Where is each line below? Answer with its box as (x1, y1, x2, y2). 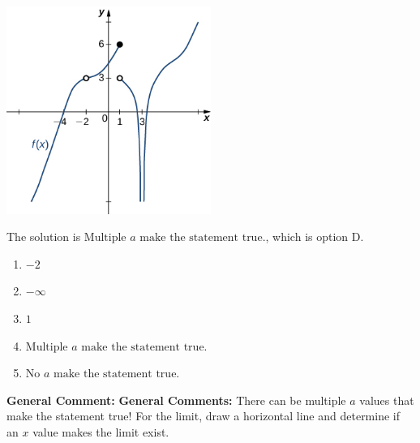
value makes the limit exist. (32, 424, 169, 441)
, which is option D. (265, 228, 364, 245)
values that (359, 391, 414, 408)
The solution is (6, 228, 81, 245)
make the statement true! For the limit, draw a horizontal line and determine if (6, 407, 401, 424)
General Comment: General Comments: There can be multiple (6, 391, 346, 408)
